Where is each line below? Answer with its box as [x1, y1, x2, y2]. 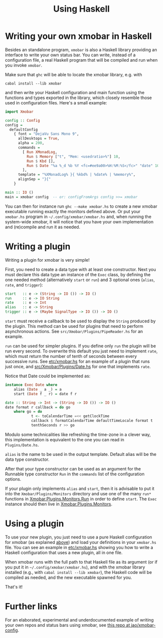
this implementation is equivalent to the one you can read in [5, 437, 125, 442]
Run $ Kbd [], [26, 159, 55, 164]
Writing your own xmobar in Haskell [5, 31, 152, 42]
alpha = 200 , [17, 141, 45, 146]
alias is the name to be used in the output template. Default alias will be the [5, 451, 157, 457]
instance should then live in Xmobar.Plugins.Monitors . [5, 501, 113, 507]
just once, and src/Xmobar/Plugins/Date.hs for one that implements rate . [5, 364, 151, 369]
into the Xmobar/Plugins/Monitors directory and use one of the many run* [5, 490, 151, 496]
